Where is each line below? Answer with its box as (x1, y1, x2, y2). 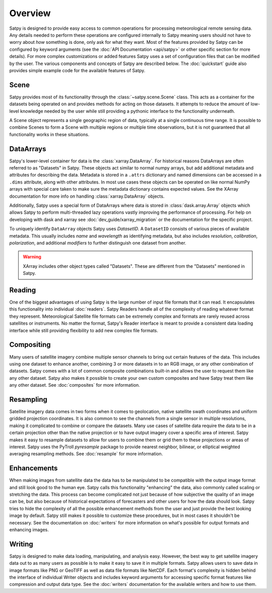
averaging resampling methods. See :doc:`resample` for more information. (9, 451, 163, 457)
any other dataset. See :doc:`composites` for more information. (9, 382, 141, 388)
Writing (9, 540, 34, 548)
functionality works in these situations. (9, 131, 90, 137)
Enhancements (9, 464, 58, 472)
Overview (9, 8, 51, 19)
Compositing (9, 340, 51, 349)
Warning (23, 254, 41, 260)
